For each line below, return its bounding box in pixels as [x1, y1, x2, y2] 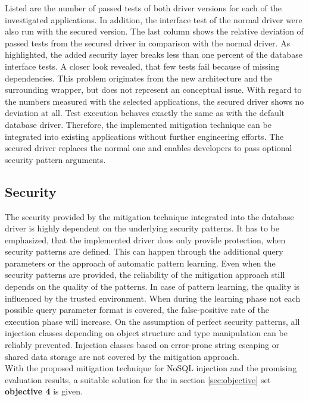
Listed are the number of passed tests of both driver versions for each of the [5, 2, 282, 14]
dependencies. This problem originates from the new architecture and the [5, 71, 272, 84]
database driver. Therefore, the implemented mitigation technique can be [5, 118, 271, 130]
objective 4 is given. [5, 385, 83, 397]
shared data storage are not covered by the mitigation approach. [5, 350, 239, 362]
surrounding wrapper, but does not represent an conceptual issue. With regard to [5, 83, 302, 96]
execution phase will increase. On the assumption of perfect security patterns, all [5, 315, 300, 327]
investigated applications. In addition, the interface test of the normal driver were [5, 13, 302, 26]
